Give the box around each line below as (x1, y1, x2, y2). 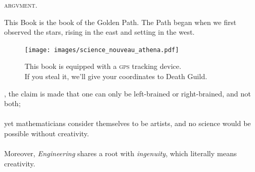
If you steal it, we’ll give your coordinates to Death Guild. (25, 71, 207, 82)
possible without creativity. (4, 128, 89, 138)
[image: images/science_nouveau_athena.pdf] (25, 46, 179, 54)
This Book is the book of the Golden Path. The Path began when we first (4, 16, 237, 27)
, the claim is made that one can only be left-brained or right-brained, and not (4, 88, 251, 99)
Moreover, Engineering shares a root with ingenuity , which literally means (4, 148, 237, 159)
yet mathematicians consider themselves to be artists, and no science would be (4, 118, 251, 129)
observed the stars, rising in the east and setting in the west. (4, 27, 195, 37)
